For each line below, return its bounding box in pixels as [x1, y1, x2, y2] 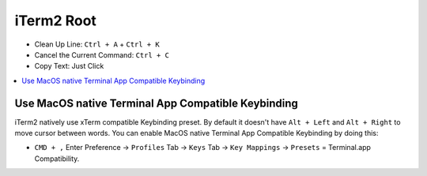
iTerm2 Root [14, 12, 96, 29]
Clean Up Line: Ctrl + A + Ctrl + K [34, 39, 160, 49]
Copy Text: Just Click [34, 62, 104, 71]
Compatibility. [34, 154, 80, 163]
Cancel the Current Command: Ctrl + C [34, 50, 170, 59]
